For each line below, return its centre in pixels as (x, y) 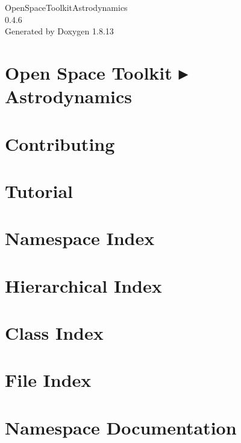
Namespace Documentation (121, 427)
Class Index (54, 333)
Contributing (60, 143)
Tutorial (39, 190)
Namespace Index (80, 238)
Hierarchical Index (83, 285)
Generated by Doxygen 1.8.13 (59, 31)
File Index (48, 380)
